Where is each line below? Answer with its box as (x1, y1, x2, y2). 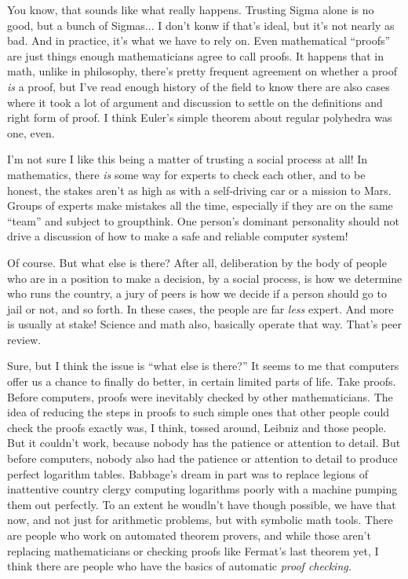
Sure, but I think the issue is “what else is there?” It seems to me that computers (7, 357, 399, 374)
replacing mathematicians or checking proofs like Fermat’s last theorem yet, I (7, 542, 379, 559)
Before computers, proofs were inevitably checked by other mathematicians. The (7, 388, 393, 405)
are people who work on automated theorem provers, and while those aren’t (7, 527, 371, 543)
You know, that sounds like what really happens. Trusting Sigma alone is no (7, 2, 374, 17)
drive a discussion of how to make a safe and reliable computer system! (7, 228, 348, 244)
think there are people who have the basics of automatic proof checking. (7, 558, 352, 574)
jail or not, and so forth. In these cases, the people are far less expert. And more (7, 300, 394, 317)
